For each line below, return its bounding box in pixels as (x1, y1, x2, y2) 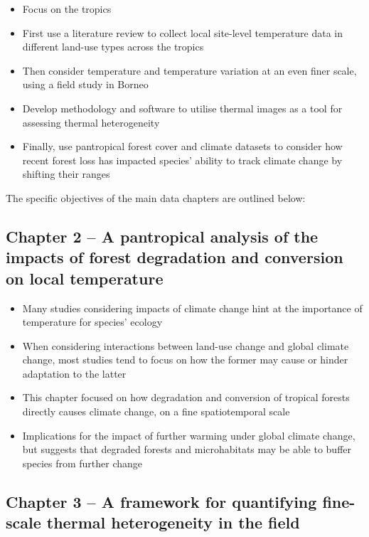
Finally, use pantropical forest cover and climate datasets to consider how (22, 139, 343, 154)
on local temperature (6, 267, 164, 289)
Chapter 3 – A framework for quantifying (6, 490, 317, 512)
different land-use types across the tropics (22, 39, 204, 54)
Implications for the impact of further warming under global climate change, (22, 427, 355, 442)
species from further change (22, 455, 143, 470)
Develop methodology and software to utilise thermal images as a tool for (22, 100, 343, 115)
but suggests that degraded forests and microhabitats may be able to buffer (22, 442, 352, 457)
